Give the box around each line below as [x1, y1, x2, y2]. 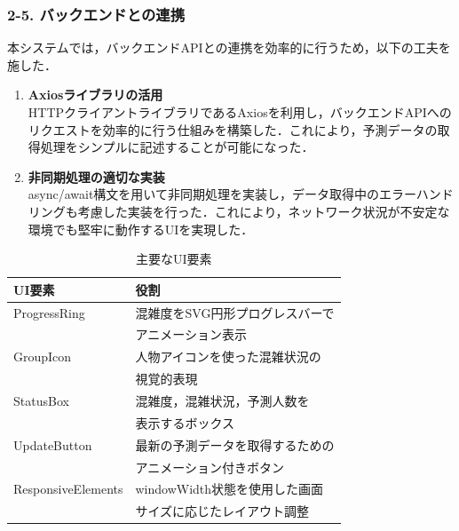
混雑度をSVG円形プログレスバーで [135, 303, 335, 321]
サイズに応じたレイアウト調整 [135, 502, 310, 520]
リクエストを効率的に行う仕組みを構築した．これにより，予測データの [28, 120, 438, 139]
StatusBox [13, 391, 69, 409]
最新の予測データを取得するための [135, 435, 335, 454]
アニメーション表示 [135, 325, 247, 344]
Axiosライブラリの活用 [28, 85, 163, 104]
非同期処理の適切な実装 [28, 167, 165, 186]
